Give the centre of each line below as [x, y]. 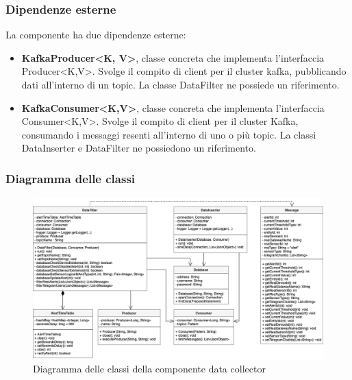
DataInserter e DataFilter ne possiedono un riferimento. [139, 148]
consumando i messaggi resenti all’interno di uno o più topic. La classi [169, 134]
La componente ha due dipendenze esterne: [96, 35]
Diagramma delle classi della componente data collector [149, 368]
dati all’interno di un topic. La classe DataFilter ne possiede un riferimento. [180, 84]
